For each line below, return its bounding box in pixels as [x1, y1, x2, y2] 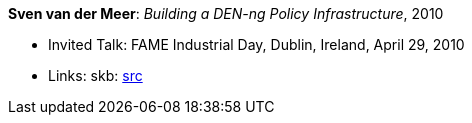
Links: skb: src [48, 67, 143, 84]
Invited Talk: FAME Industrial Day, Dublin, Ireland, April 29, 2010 [48, 36, 465, 53]
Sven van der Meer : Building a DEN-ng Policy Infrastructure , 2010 [8, 5, 444, 22]
